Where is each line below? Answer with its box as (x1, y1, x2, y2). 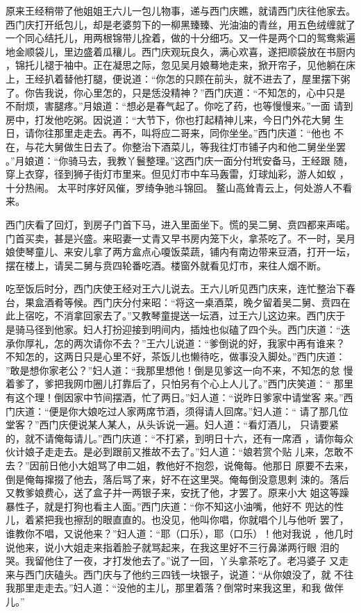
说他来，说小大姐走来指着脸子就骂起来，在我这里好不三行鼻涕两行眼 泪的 (6, 539, 339, 554)
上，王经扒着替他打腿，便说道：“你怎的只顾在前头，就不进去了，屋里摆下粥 (6, 71, 351, 85)
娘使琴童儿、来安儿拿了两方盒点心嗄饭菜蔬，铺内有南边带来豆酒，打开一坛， (6, 244, 355, 259)
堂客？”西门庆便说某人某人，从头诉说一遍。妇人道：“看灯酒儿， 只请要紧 (6, 417, 339, 432)
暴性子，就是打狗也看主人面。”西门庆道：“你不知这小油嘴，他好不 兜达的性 (6, 498, 344, 513)
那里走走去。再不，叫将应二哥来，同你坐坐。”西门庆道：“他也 (53, 126, 331, 140)
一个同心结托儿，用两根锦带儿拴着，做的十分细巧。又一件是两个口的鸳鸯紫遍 (6, 31, 355, 45)
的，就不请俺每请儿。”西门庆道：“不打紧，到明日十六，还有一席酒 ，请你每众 (6, 430, 353, 445)
